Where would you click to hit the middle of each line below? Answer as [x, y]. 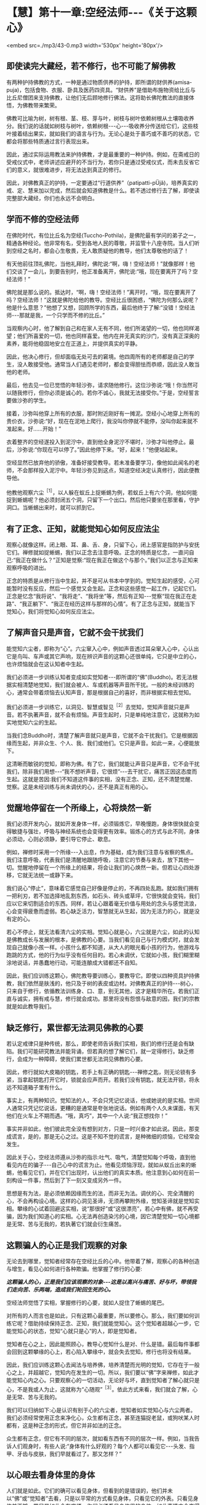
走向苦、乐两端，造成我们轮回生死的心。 [63, 1289]
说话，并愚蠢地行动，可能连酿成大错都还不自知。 [79, 963]
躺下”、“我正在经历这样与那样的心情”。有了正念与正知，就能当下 [114, 604]
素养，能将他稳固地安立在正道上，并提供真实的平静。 [74, 343]
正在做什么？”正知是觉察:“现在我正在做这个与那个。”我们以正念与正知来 [109, 560]
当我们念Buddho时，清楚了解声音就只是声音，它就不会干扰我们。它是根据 [100, 735]
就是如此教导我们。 [31, 1006]
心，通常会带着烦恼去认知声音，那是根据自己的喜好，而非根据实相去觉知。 [100, 692]
